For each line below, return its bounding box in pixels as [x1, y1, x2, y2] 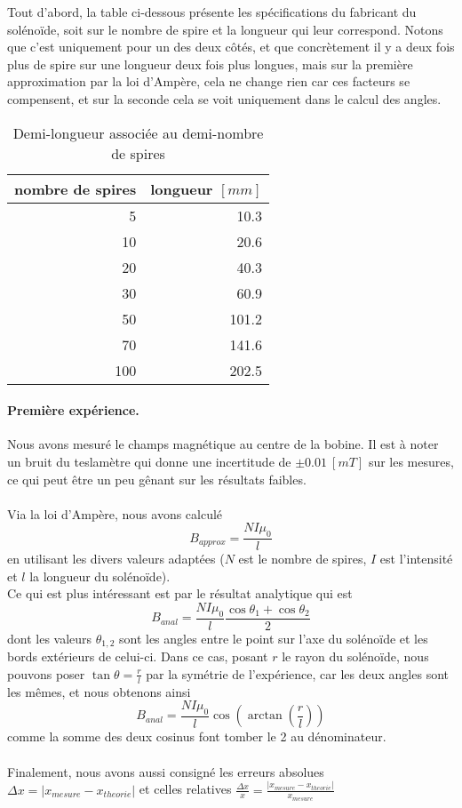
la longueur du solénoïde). [29, 566, 171, 585]
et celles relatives [139, 780, 232, 798]
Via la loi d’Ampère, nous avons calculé [7, 504, 223, 523]
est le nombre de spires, [238, 549, 367, 568]
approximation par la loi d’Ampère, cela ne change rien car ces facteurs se [7, 72, 410, 91]
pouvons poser [7, 664, 85, 683]
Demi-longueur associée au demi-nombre [12, 122, 264, 143]
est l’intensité [379, 549, 453, 568]
